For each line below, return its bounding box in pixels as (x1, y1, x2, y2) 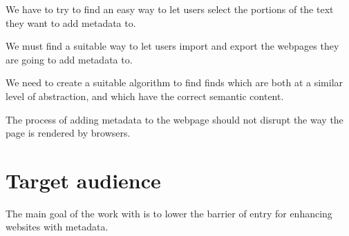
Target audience (6, 166, 161, 194)
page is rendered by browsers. (6, 126, 131, 140)
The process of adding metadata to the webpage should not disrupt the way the (6, 112, 343, 126)
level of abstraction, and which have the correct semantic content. (6, 88, 284, 103)
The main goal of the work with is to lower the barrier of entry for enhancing (6, 206, 332, 220)
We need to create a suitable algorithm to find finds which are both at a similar (6, 75, 343, 90)
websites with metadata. (6, 219, 109, 234)
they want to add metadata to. (6, 15, 136, 30)
